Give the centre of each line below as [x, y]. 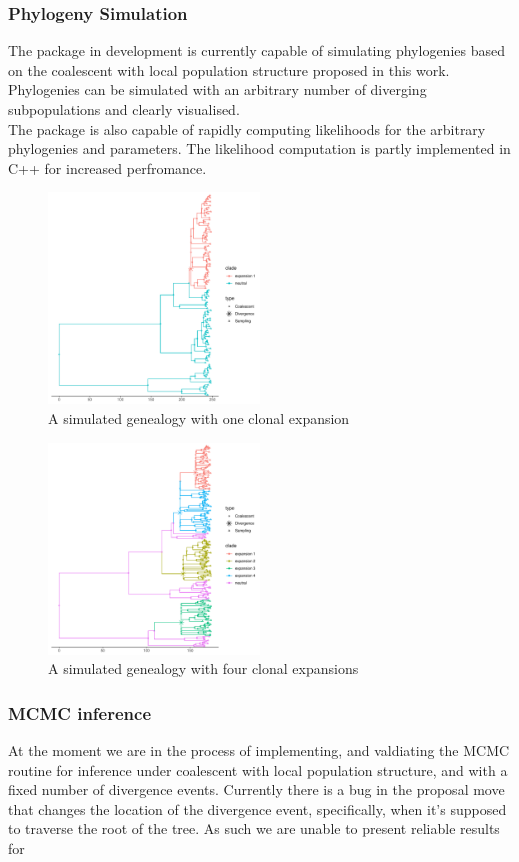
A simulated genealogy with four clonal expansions [203, 668]
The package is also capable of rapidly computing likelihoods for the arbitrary [247, 128]
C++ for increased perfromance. [107, 167]
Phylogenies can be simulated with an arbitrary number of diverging [217, 89]
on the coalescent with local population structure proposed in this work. [229, 69]
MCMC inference [80, 712]
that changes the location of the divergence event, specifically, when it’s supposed [257, 808]
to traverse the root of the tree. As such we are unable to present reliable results [254, 828]
